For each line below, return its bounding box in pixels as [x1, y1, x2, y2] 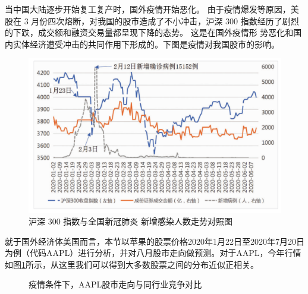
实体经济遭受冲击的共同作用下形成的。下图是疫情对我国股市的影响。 [12, 37, 279, 50]
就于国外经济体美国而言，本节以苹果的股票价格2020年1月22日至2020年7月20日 [5, 235, 304, 247]
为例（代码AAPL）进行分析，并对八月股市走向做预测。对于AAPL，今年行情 [5, 246, 301, 259]
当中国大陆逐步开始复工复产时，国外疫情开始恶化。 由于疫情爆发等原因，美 [5, 3, 299, 15]
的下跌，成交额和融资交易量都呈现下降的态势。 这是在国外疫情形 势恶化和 [5, 26, 294, 39]
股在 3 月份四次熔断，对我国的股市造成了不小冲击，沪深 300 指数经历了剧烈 [5, 14, 299, 27]
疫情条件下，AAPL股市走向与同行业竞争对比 [29, 278, 202, 290]
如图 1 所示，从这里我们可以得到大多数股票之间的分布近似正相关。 [5, 258, 259, 270]
